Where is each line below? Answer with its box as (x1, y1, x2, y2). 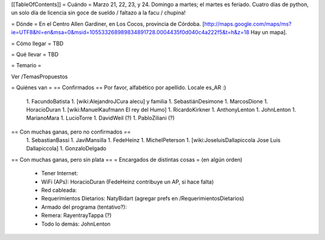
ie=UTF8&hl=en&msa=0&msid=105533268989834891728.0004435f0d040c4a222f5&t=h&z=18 (11, 29, 250, 36)
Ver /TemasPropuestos (11, 73, 68, 80)
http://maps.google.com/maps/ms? (204, 20, 292, 27)
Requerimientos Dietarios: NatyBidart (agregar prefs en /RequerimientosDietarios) (41, 195, 244, 202)
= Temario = (11, 62, 42, 69)
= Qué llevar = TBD (11, 51, 59, 58)
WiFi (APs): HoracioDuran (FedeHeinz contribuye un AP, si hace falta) (41, 178, 214, 185)
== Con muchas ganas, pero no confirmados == (11, 128, 131, 135)
